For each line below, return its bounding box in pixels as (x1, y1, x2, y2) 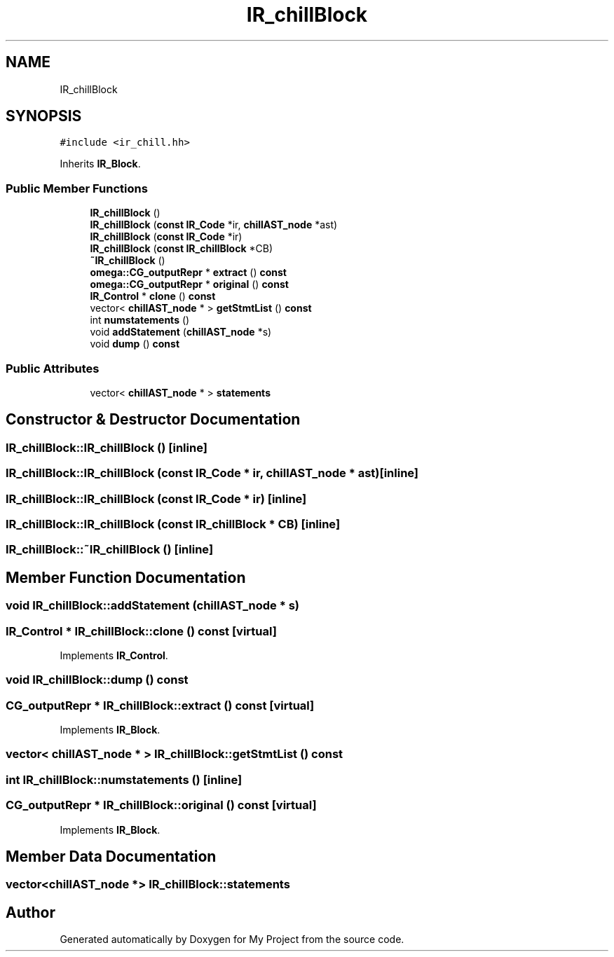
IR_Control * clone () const (90, 290, 216, 303)
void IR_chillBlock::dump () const (6, 673, 189, 687)
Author (6, 903, 55, 921)
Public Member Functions (6, 181, 148, 195)
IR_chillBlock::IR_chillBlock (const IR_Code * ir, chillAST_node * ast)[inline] (6, 466, 419, 481)
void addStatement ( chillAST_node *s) (90, 326, 272, 338)
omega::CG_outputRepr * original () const (90, 278, 289, 291)
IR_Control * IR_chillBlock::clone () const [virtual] (6, 624, 277, 638)
